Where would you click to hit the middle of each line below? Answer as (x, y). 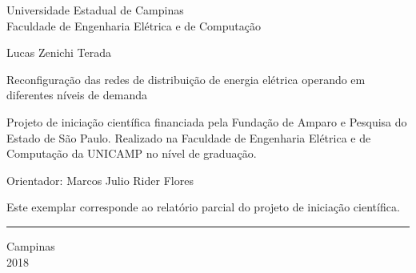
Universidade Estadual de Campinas (95, 10)
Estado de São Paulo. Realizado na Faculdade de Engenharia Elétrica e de (189, 137)
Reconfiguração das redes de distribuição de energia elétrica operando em (186, 79)
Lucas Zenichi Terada (59, 52)
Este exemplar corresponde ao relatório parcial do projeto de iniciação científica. (203, 207)
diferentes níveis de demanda (77, 95)
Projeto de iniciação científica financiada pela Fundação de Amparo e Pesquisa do (207, 121)
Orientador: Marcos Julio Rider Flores (100, 180)
